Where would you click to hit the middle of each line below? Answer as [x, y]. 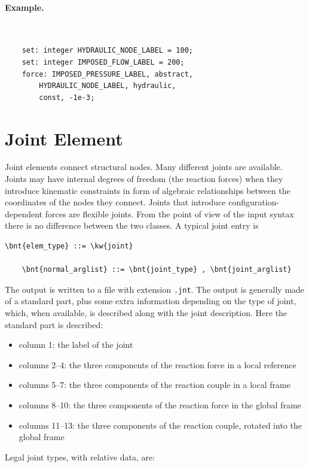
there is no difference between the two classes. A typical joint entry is [132, 225]
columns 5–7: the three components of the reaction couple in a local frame [154, 385]
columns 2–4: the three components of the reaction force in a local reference [157, 364]
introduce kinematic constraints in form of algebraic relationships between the [148, 190]
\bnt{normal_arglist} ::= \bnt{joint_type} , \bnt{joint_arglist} [157, 270]
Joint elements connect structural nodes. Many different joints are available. [144, 167]
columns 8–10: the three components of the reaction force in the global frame [160, 405]
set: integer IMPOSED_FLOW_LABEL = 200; [103, 62]
